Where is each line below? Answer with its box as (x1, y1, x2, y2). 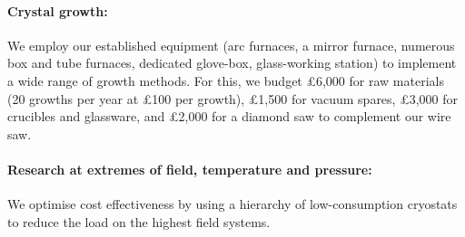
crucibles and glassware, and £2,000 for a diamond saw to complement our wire (7, 107, 451, 126)
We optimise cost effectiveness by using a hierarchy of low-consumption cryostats (7, 194, 458, 213)
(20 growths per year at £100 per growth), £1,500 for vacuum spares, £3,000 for (7, 89, 458, 108)
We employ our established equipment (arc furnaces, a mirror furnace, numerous (7, 35, 455, 54)
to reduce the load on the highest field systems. (7, 212, 271, 231)
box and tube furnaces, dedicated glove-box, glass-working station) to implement (7, 53, 457, 72)
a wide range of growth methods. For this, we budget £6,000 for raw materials (7, 71, 444, 90)
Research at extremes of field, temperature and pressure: (7, 159, 372, 178)
